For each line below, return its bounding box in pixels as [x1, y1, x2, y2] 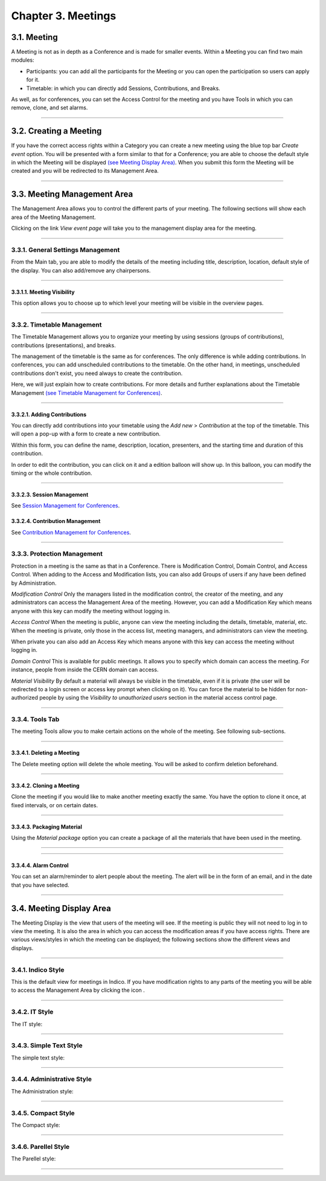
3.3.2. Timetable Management [11, 320, 102, 329]
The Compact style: [11, 1121, 60, 1128]
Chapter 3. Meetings [11, 9, 117, 22]
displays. [11, 944, 34, 952]
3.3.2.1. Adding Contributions [11, 411, 87, 418]
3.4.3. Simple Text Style [11, 1041, 83, 1050]
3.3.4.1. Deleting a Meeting [11, 749, 80, 756]
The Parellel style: [11, 1155, 56, 1162]
